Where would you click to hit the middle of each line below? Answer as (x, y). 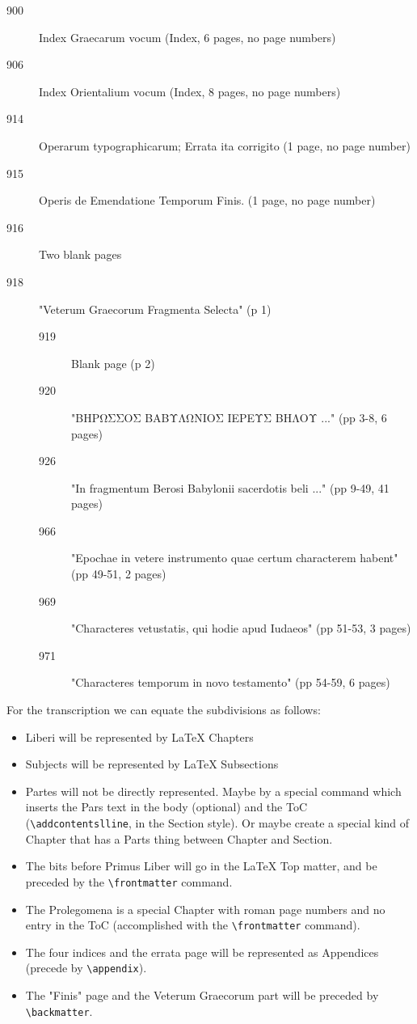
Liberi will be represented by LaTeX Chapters (139, 736)
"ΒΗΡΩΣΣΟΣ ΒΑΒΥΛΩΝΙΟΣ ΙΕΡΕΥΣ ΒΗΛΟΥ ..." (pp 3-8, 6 (229, 417)
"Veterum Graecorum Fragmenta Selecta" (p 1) (155, 309)
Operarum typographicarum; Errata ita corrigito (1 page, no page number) (225, 145)
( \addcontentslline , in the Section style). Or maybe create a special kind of (217, 823)
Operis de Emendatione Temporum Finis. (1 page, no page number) (207, 200)
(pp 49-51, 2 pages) (119, 574)
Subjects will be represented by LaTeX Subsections (152, 764)
